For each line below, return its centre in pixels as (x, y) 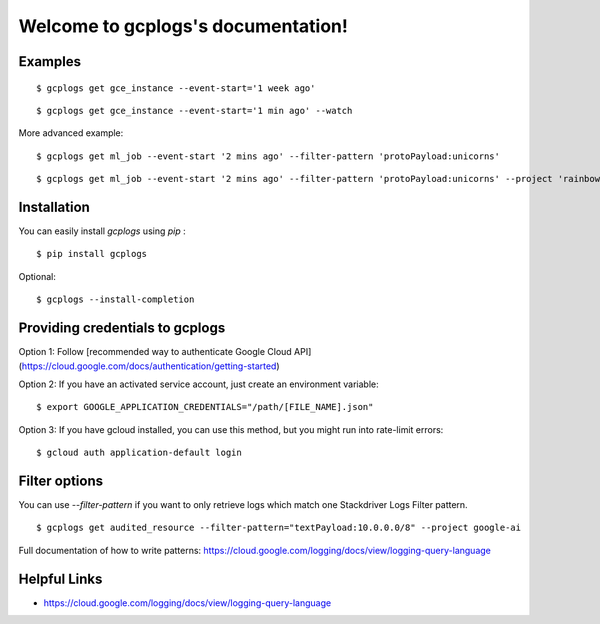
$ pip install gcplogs (92, 254)
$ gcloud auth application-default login (139, 453)
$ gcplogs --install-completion (115, 299)
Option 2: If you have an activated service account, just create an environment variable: (198, 384)
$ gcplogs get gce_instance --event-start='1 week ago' (176, 88)
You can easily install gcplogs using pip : (102, 231)
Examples (50, 61)
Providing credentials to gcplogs (122, 328)
